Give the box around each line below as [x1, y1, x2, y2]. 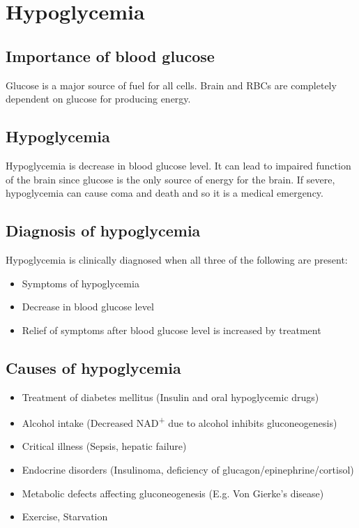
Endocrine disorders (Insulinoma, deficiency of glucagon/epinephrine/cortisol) [22, 462, 354, 476]
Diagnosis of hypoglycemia [6, 220, 201, 241]
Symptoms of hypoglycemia [22, 276, 139, 290]
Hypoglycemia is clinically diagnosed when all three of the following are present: [6, 252, 348, 266]
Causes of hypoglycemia [6, 356, 181, 378]
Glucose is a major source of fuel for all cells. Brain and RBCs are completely [6, 77, 337, 92]
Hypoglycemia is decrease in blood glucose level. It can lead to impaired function [6, 158, 351, 172]
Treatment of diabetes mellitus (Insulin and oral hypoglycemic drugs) [22, 389, 319, 404]
